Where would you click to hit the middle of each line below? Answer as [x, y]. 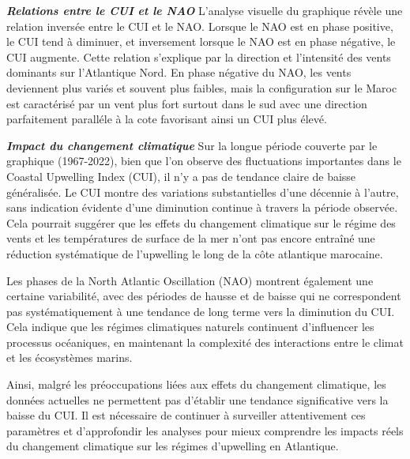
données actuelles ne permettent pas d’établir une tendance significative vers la [197, 399]
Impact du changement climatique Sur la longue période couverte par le [192, 145]
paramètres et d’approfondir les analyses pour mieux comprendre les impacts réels [205, 430]
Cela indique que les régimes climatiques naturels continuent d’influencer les [190, 327]
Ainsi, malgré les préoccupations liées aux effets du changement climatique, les [196, 384]
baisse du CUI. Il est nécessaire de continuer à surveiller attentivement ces [186, 415]
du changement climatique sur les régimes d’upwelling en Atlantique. [173, 446]
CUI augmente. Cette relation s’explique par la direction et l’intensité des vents [199, 56]
